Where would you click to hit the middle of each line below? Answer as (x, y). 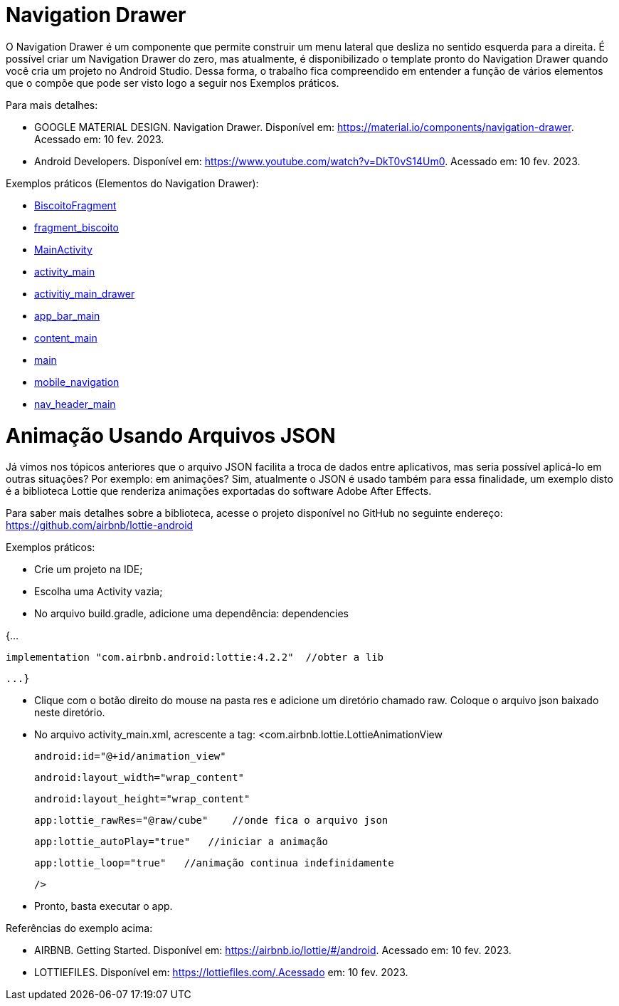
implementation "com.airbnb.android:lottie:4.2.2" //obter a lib (195, 657)
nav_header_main (75, 404)
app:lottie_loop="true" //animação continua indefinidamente (214, 863)
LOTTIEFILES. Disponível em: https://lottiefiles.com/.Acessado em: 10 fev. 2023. (221, 973)
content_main (66, 337)
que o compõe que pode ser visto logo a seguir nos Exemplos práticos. (173, 83)
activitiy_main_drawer (85, 293)
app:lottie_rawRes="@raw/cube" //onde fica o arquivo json (211, 821)
